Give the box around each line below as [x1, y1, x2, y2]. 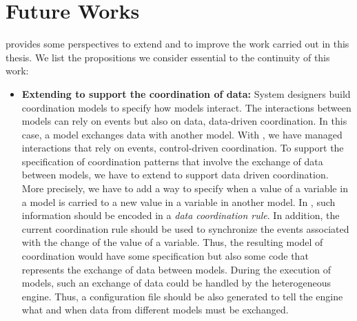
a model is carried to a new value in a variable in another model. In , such [21, 194, 336, 209]
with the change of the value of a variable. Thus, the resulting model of [21, 235, 323, 249]
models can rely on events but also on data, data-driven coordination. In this [21, 114, 347, 128]
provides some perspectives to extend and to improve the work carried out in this [6, 37, 349, 51]
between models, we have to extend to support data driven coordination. [21, 167, 329, 182]
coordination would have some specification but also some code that [21, 249, 309, 263]
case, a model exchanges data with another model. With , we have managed [21, 127, 343, 141]
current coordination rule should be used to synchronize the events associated [21, 221, 349, 236]
